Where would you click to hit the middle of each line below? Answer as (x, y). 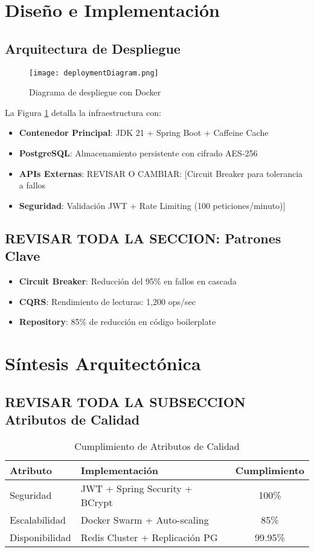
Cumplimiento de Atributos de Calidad (157, 446)
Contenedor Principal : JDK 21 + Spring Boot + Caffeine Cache (144, 133)
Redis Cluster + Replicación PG (149, 537)
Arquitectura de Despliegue (93, 48)
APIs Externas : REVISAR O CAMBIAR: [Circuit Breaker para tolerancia (161, 173)
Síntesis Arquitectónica (103, 363)
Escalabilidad (38, 519)
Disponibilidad (40, 537)
